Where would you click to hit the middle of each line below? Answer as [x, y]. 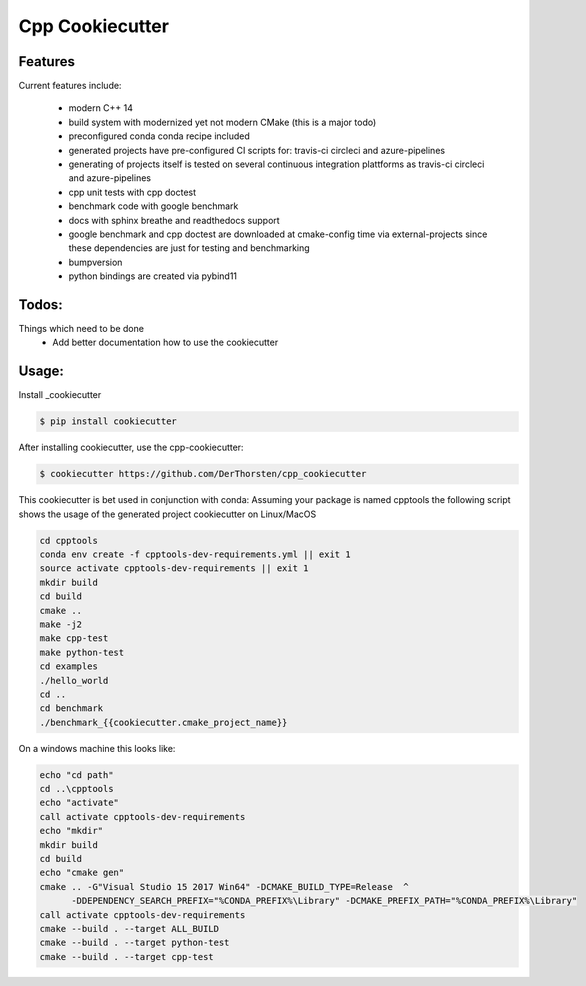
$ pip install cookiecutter [108, 421]
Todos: [41, 304]
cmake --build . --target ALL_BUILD [129, 928]
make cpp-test [74, 638]
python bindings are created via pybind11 [153, 276]
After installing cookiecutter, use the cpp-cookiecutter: [131, 447]
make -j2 [61, 624]
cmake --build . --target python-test [134, 943]
